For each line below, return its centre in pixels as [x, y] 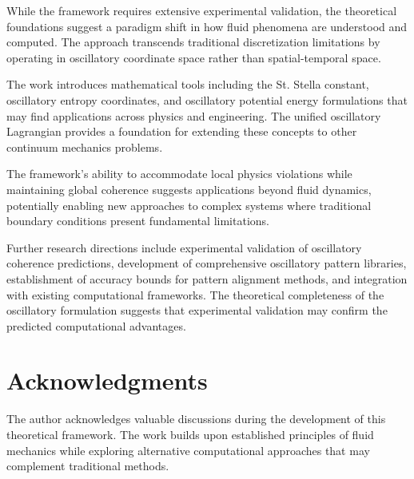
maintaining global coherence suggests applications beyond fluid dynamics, [189, 189]
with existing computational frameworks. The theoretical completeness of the [195, 294]
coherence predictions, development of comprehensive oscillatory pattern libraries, [207, 263]
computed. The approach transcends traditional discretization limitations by [193, 42]
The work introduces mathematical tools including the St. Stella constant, [188, 84]
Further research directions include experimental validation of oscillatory [184, 247]
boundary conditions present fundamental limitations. [138, 221]
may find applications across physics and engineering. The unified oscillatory [194, 115]
